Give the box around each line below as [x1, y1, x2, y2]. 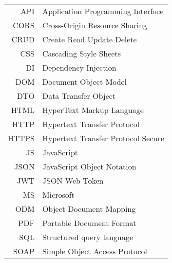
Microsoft [42, 189, 75, 200]
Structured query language [42, 231, 133, 243]
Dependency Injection [42, 62, 116, 73]
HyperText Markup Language [42, 104, 144, 115]
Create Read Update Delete [42, 34, 137, 45]
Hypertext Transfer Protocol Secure [42, 132, 164, 144]
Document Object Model [42, 76, 127, 87]
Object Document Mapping [42, 203, 136, 214]
